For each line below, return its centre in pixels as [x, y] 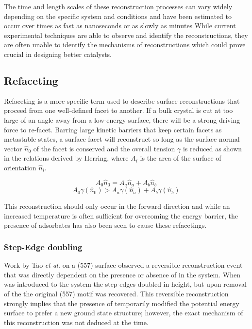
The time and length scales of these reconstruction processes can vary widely [118, 6]
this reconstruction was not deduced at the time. [76, 322]
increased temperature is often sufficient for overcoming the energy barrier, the [121, 215]
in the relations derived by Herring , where [66, 158]
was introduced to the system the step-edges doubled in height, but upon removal [125, 284]
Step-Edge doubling [43, 247]
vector [13, 148]
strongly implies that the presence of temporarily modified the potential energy [122, 303]
